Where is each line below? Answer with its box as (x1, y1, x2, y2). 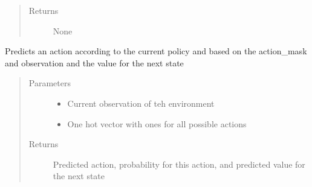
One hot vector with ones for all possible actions (67, 117, 247, 130)
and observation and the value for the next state (5, 56, 184, 69)
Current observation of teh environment (67, 97, 215, 109)
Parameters (28, 77, 71, 89)
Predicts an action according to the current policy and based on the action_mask (5, 45, 307, 57)
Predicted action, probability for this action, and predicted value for (53, 157, 305, 170)
